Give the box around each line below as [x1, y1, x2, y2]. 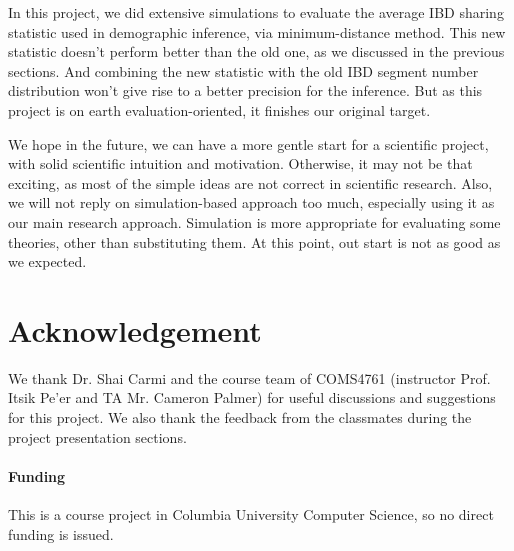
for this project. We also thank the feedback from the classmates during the [8, 407, 472, 428]
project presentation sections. [8, 426, 187, 447]
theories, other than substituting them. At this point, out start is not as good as [8, 231, 501, 252]
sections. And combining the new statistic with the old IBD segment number [8, 60, 479, 81]
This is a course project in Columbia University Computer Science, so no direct [8, 504, 494, 525]
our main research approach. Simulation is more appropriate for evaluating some [8, 211, 501, 232]
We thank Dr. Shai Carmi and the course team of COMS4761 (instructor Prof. [8, 367, 491, 388]
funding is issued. [8, 523, 114, 544]
